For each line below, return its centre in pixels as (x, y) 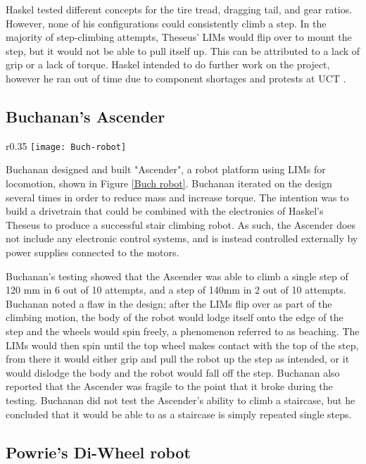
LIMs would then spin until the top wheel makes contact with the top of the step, (182, 345)
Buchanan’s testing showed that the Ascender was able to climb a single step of (177, 276)
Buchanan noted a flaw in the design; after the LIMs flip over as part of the (169, 303)
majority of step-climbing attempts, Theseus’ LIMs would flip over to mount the (179, 37)
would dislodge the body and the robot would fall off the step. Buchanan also (173, 372)
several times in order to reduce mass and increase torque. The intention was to (177, 197)
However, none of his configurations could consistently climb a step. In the (166, 23)
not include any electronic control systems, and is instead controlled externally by (182, 238)
